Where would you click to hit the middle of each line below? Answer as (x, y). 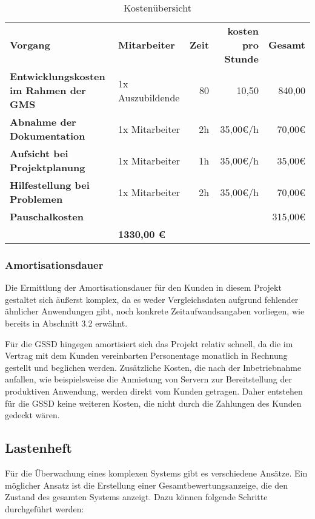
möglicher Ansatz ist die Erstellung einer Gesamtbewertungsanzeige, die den (147, 485)
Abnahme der (43, 122)
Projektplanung (48, 167)
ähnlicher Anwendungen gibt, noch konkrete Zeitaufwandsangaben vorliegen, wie (155, 311)
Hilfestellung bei (50, 185)
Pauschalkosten (47, 216)
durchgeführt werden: (45, 508)
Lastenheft (38, 448)
